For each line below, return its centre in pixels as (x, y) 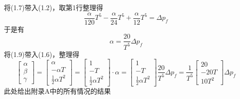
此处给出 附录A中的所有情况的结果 (57, 91)
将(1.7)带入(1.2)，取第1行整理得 (54, 7)
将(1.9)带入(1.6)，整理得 (42, 54)
